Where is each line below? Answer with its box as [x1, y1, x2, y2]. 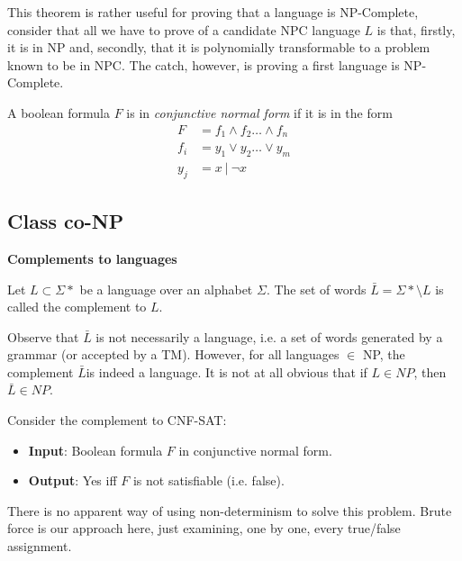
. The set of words [266, 279, 367, 298]
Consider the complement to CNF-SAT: [7, 411, 227, 430]
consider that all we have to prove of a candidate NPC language [7, 20, 360, 39]
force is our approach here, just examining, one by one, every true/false [7, 519, 401, 538]
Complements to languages [7, 249, 177, 267]
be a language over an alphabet [79, 279, 253, 298]
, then [413, 362, 447, 381]
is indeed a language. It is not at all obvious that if [86, 362, 367, 381]
